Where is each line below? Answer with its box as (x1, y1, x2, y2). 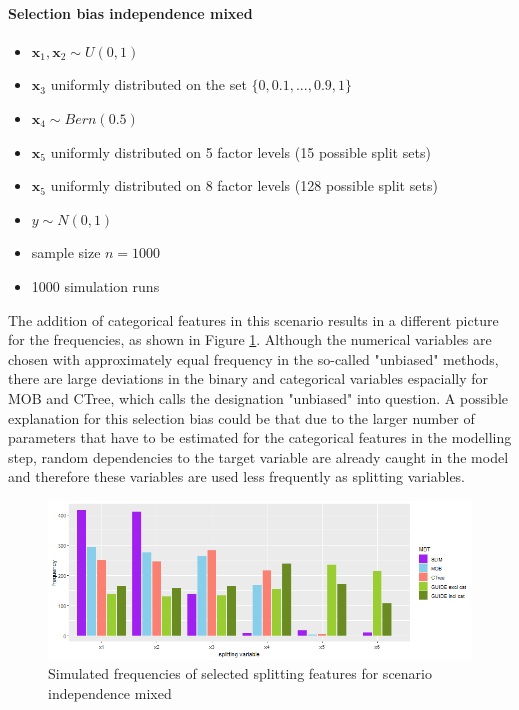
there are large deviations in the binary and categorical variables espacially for (8, 368, 489, 389)
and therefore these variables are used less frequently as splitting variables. (8, 466, 466, 487)
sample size (31, 242, 101, 263)
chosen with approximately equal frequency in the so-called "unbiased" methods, (8, 348, 499, 369)
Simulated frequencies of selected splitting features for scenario (48, 663, 432, 684)
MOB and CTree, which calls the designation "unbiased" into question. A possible (8, 387, 509, 408)
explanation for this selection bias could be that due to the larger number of (8, 407, 475, 428)
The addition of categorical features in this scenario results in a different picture (8, 309, 499, 330)
